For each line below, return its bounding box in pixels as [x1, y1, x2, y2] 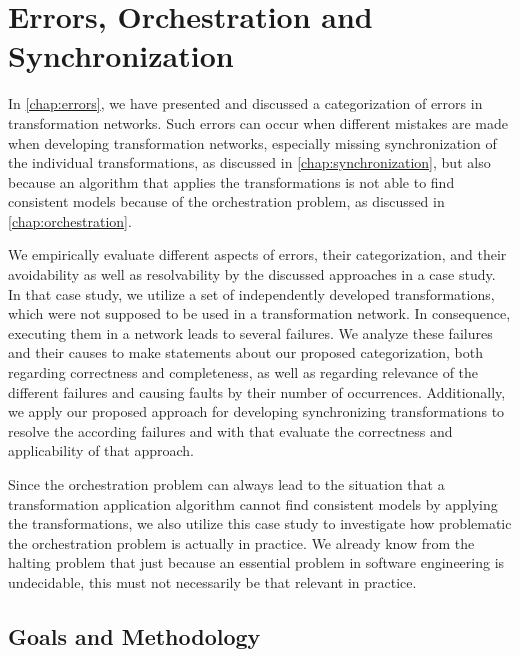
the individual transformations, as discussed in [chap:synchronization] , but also [8, 152, 491, 173]
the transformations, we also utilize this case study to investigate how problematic [8, 513, 512, 534]
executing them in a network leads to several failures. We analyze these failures [8, 322, 493, 343]
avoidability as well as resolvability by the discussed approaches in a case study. [8, 264, 496, 285]
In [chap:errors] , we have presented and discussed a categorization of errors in [8, 93, 483, 114]
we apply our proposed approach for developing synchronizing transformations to [8, 401, 505, 422]
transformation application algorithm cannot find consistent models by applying [8, 493, 498, 514]
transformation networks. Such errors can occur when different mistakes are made [8, 112, 509, 133]
